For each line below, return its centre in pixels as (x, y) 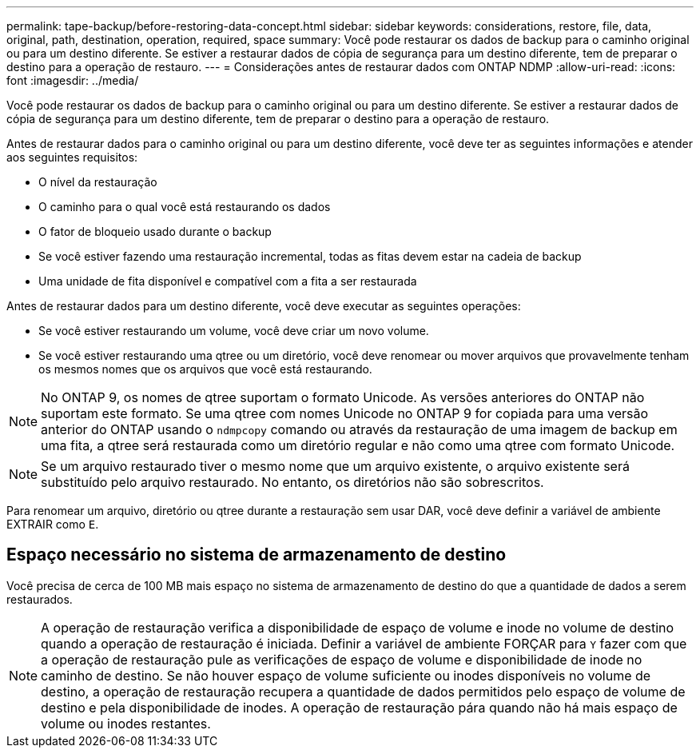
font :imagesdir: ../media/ (73, 80)
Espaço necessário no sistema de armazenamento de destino (257, 555)
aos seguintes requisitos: (72, 157)
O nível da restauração (98, 182)
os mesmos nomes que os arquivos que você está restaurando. (205, 369)
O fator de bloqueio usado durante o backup (155, 231)
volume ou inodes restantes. (126, 723)
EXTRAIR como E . (53, 524)
